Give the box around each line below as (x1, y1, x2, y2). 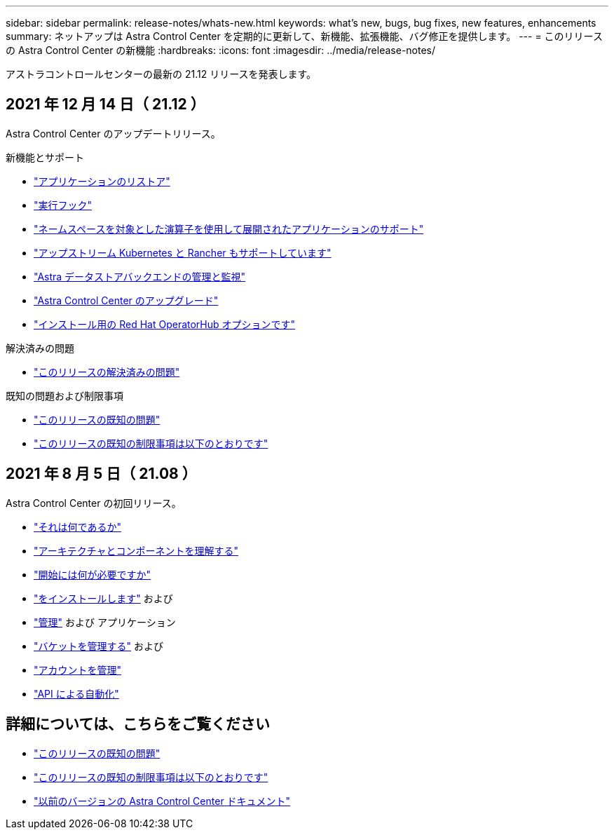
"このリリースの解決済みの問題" (34, 365, 180, 378)
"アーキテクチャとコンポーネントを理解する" (34, 544, 239, 557)
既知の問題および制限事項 (6, 389, 123, 402)
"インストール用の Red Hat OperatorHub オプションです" (34, 318, 296, 330)
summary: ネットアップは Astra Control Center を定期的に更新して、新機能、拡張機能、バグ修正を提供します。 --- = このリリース (6, 30, 603, 42)
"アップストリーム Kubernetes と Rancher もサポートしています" (34, 246, 332, 259)
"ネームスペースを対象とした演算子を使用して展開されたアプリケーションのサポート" (34, 222, 424, 235)
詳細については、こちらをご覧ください (6, 715, 270, 733)
